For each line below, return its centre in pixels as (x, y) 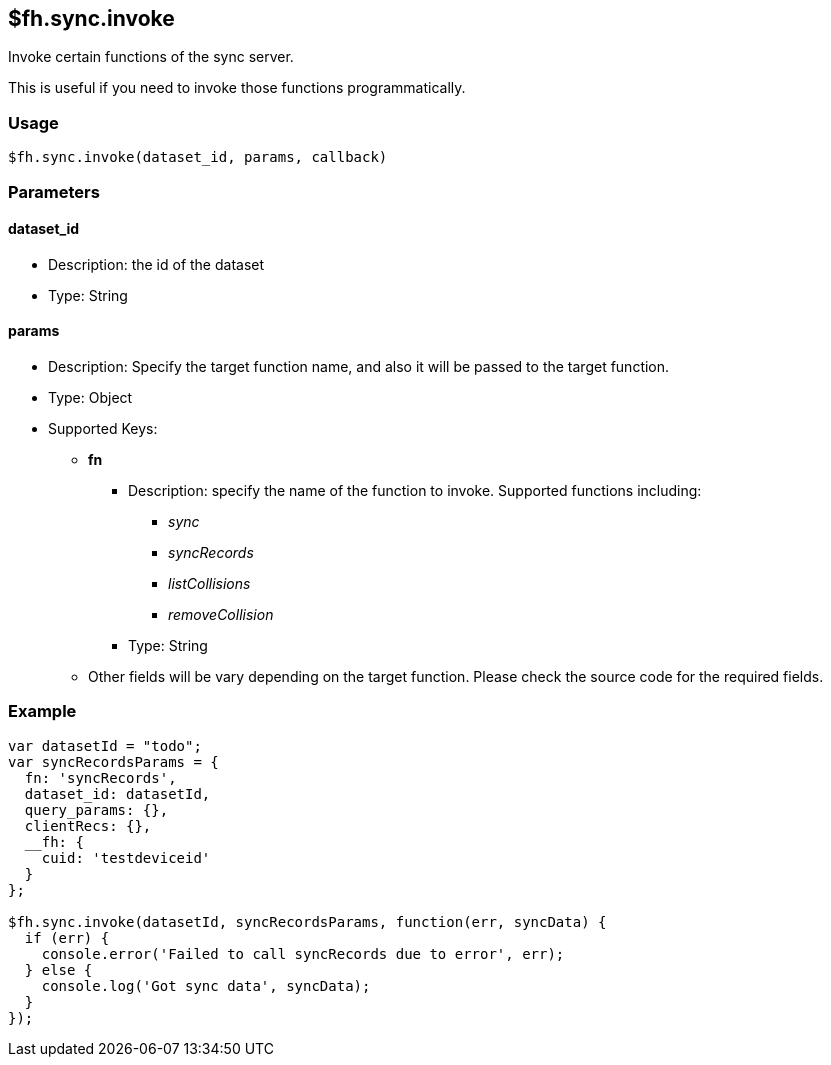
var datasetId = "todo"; (105, 745)
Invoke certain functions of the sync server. (151, 57)
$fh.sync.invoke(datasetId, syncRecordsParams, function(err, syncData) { (307, 921)
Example (42, 711)
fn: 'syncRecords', (100, 777)
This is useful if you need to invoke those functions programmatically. (237, 88)
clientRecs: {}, (88, 825)
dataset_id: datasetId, (117, 793)
